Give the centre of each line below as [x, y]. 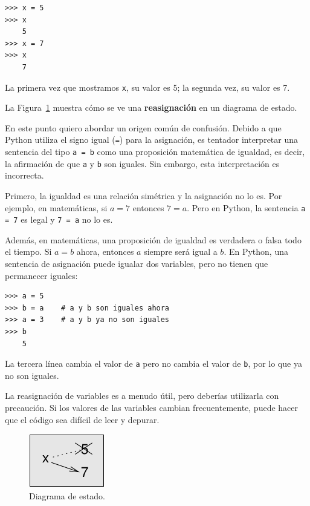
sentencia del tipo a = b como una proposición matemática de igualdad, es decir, [155, 152]
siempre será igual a [181, 251]
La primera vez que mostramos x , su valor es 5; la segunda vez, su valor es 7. [147, 87]
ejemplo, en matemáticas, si [56, 207]
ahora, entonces [105, 251]
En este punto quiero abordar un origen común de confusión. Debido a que [143, 127]
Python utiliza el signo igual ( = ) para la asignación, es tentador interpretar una [152, 140]
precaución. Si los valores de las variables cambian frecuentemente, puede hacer [152, 408]
